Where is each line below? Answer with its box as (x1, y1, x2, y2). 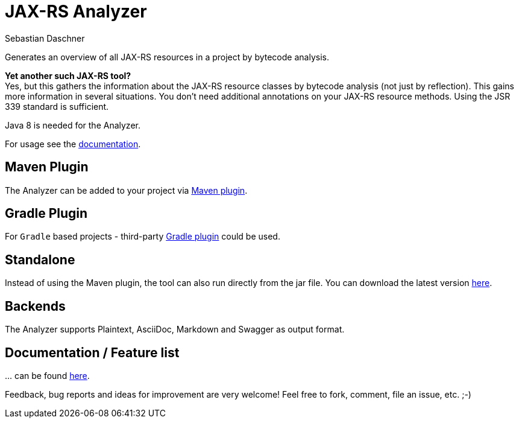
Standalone (5, 252, 75, 267)
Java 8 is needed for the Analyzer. (5, 119, 140, 130)
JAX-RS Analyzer (5, 1, 147, 22)
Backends (5, 298, 66, 314)
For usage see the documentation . (5, 138, 141, 149)
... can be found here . (5, 370, 90, 381)
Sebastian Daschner (5, 33, 85, 43)
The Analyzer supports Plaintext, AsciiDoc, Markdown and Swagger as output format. (5, 324, 345, 335)
